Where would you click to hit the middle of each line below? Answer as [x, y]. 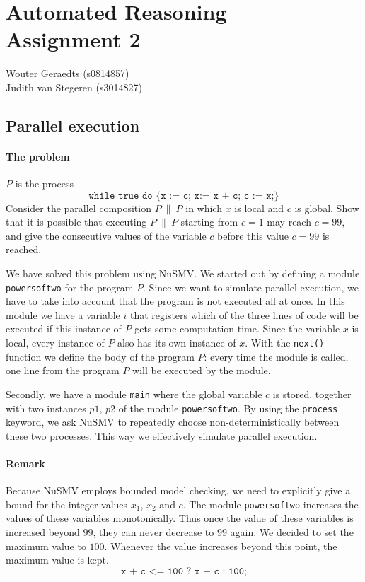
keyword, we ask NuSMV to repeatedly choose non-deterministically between [173, 422]
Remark [25, 464]
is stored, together [312, 394]
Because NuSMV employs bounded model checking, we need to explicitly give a [178, 490]
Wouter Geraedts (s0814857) [68, 73]
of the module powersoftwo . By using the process [228, 408]
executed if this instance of [64, 328]
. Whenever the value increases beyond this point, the [221, 546]
